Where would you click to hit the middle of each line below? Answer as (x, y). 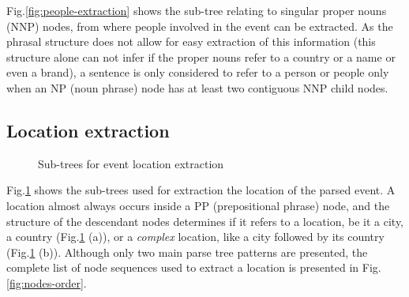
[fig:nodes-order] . (47, 282)
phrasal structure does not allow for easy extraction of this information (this (191, 41)
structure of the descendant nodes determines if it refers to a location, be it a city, (205, 221)
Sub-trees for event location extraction (131, 163)
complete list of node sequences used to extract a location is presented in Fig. (194, 267)
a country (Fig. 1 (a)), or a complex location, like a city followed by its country (195, 237)
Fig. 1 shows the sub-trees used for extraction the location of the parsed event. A (201, 190)
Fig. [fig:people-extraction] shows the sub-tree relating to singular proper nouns (197, 10)
